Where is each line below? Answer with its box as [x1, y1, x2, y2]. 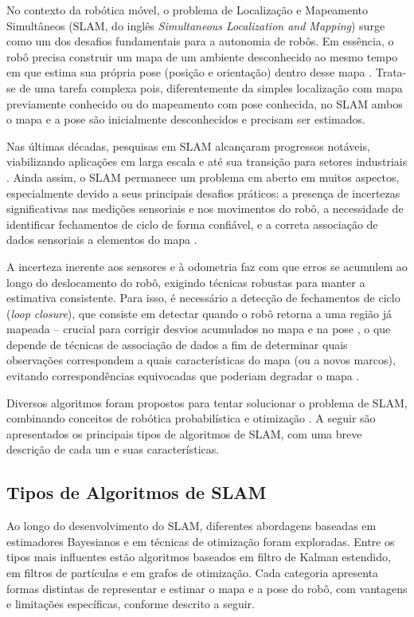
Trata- [375, 64, 407, 81]
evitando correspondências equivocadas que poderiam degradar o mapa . [6, 367, 360, 384]
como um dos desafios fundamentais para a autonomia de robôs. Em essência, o [6, 33, 394, 49]
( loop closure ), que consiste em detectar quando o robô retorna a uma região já [6, 305, 392, 321]
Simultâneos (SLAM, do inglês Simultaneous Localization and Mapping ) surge [6, 17, 385, 33]
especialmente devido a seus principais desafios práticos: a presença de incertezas [6, 184, 400, 201]
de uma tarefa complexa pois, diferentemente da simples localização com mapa [19, 79, 403, 96]
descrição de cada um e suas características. [6, 441, 220, 458]
